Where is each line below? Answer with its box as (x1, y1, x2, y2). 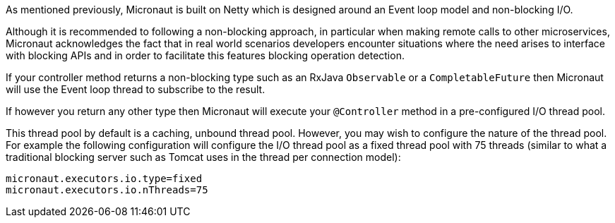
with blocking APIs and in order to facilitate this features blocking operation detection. (6, 49, 405, 61)
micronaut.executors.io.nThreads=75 (6, 184, 208, 195)
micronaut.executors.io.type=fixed (6, 173, 203, 184)
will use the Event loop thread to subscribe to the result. (6, 83, 265, 95)
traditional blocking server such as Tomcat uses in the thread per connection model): (6, 151, 401, 163)
